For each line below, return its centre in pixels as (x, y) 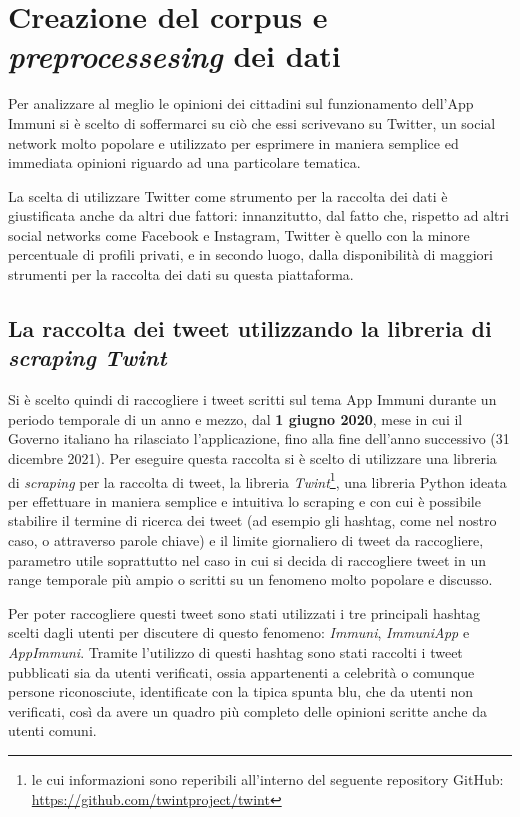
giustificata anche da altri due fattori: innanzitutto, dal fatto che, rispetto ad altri (258, 215)
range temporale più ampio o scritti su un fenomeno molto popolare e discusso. (250, 579)
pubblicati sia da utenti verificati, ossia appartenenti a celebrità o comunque (241, 671)
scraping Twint (87, 357)
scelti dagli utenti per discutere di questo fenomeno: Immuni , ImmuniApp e (239, 632)
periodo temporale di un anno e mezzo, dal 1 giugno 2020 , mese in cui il (235, 418)
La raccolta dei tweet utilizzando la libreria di (250, 328)
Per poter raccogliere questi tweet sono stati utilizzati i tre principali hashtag (244, 612)
